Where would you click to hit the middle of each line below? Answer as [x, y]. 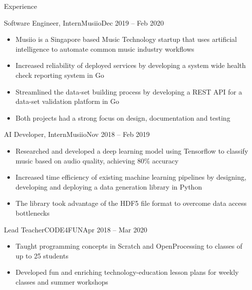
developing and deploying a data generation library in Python [109, 186]
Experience [21, 6]
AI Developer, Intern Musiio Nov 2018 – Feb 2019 [77, 134]
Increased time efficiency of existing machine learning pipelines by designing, [131, 177]
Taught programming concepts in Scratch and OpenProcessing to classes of [129, 246]
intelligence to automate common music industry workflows [105, 48]
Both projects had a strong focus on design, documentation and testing [123, 117]
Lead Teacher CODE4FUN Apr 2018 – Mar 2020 [76, 229]
